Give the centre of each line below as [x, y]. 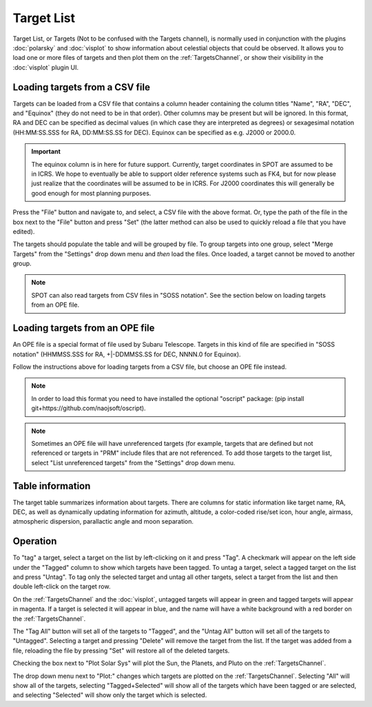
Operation [35, 541]
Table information [52, 486]
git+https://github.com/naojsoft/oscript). [89, 408]
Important [46, 152]
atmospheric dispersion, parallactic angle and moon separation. [103, 522]
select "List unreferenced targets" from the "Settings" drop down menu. [133, 462]
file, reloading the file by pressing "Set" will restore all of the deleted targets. [121, 650]
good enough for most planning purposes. [91, 193]
